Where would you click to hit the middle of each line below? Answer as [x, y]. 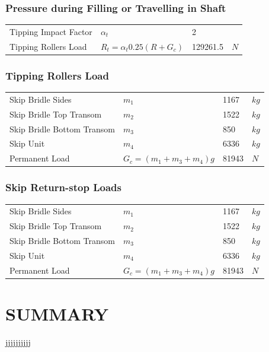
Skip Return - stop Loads [63, 187]
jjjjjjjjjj [18, 342]
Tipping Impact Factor [51, 31]
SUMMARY [57, 313]
